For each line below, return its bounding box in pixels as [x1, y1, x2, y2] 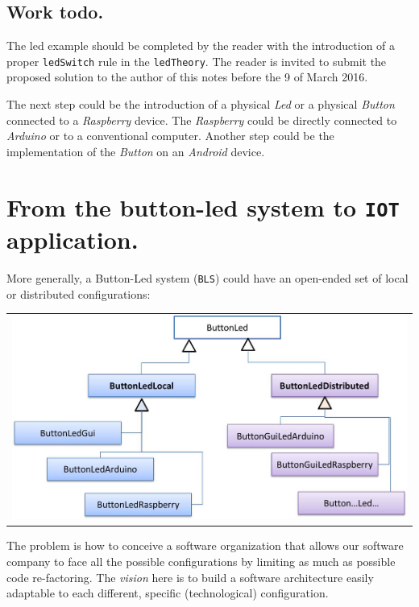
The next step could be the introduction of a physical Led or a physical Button [6, 96, 395, 113]
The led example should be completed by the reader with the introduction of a [6, 37, 396, 54]
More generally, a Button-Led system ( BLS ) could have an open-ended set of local [6, 269, 409, 286]
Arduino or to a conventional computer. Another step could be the [6, 127, 334, 144]
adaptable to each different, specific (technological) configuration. [6, 584, 329, 601]
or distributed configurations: [6, 285, 151, 302]
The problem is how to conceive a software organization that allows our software [6, 537, 404, 554]
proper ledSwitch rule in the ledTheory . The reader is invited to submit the [6, 52, 387, 69]
